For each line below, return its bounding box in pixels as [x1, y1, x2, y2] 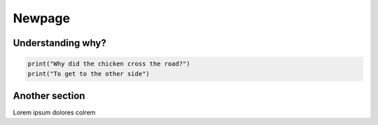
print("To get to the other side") [27, 70, 150, 78]
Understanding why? [13, 37, 106, 49]
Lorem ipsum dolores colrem [13, 108, 96, 117]
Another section [13, 89, 85, 101]
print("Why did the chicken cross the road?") [27, 60, 190, 68]
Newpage [13, 10, 70, 26]
